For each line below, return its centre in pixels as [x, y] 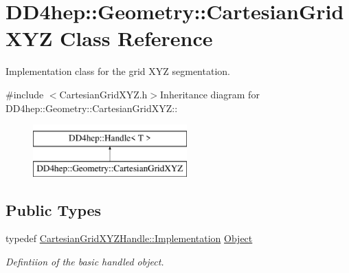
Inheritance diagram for [210, 94]
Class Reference [136, 38]
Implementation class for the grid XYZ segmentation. [118, 71]
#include [25, 94]
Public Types [54, 209]
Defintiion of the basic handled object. [85, 262]
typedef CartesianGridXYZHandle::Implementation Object [129, 238]
